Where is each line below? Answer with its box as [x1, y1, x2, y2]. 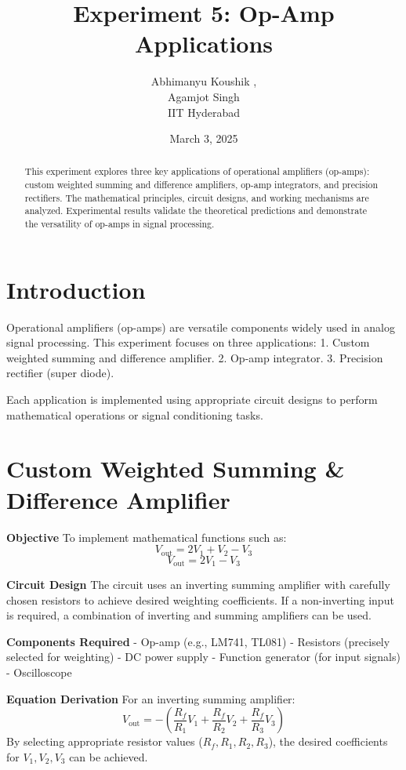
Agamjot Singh [168, 88, 240, 104]
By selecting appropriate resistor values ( [6, 733, 203, 750]
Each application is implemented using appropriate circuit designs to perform [6, 391, 378, 408]
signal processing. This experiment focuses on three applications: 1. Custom [6, 334, 370, 350]
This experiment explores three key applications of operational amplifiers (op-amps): [24, 165, 370, 178]
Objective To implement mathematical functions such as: [6, 528, 287, 545]
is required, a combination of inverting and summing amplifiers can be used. [6, 607, 372, 623]
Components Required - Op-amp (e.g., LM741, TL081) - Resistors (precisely [6, 633, 390, 649]
